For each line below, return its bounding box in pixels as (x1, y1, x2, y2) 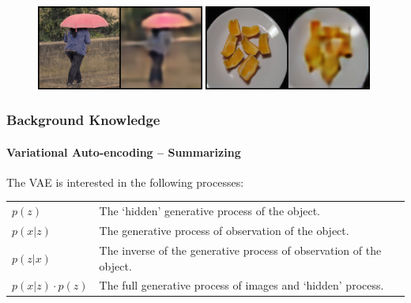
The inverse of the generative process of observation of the (99, 241, 382, 258)
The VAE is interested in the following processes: (6, 173, 244, 190)
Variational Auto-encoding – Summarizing (6, 143, 241, 160)
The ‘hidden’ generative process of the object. (99, 203, 320, 219)
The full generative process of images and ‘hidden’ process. (99, 277, 384, 294)
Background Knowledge (6, 110, 160, 130)
